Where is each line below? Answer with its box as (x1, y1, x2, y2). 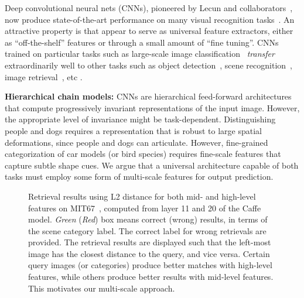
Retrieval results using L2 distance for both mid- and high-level (28, 190, 256, 202)
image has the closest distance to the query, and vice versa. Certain (28, 247, 270, 259)
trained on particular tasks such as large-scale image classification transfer (5, 47, 275, 60)
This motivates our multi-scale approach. (28, 282, 175, 294)
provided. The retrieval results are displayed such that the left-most (28, 236, 271, 248)
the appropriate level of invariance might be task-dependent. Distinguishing (5, 113, 276, 125)
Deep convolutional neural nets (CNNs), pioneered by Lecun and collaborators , (5, 2, 293, 13)
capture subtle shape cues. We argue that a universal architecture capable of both (5, 159, 299, 171)
